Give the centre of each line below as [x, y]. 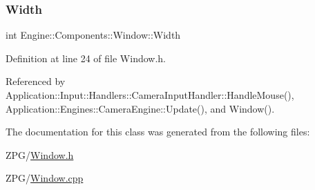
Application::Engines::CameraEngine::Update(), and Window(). [140, 108]
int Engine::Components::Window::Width [93, 35]
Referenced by [36, 81]
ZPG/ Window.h [40, 154]
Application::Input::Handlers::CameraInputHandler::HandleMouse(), [150, 95]
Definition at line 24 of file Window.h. [86, 58]
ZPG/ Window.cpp [45, 178]
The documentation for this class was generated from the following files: [158, 132]
